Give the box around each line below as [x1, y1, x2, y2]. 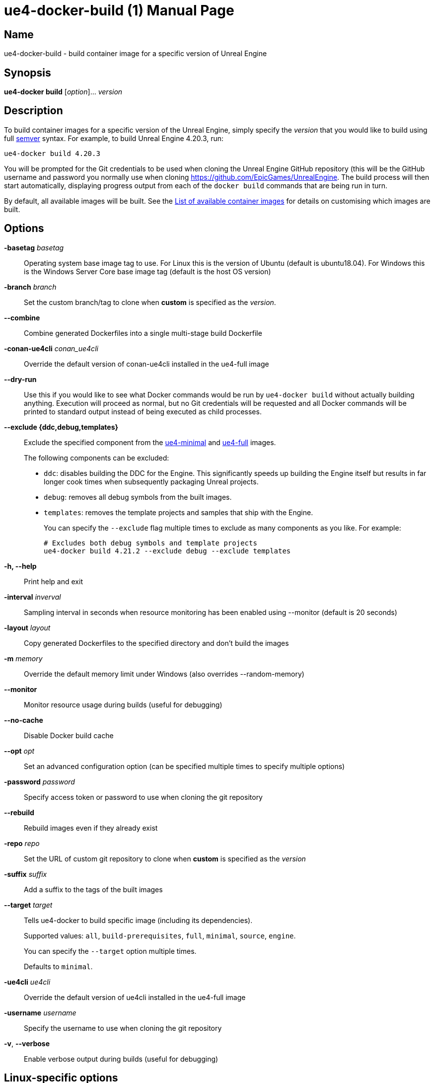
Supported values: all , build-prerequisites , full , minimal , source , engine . [24, 931, 296, 940]
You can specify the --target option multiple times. [24, 946, 197, 955]
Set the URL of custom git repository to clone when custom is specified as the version [24, 854, 306, 863]
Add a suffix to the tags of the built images [24, 885, 163, 894]
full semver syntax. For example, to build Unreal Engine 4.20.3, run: [4, 134, 224, 143]
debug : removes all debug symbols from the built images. [44, 492, 232, 501]
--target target [4, 900, 53, 909]
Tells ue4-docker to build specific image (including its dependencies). [24, 916, 253, 925]
